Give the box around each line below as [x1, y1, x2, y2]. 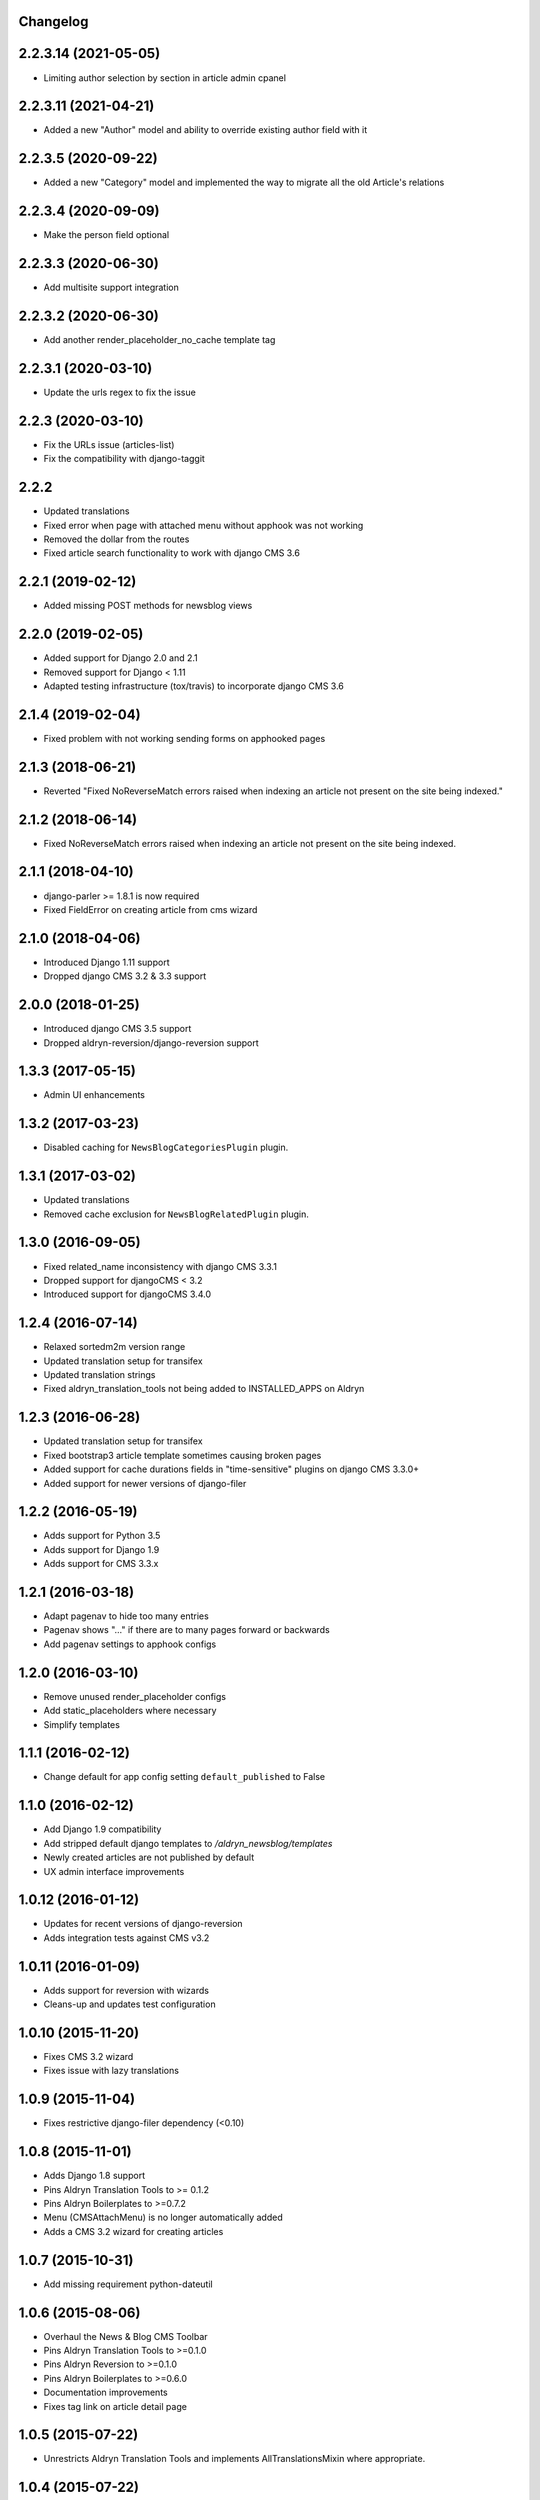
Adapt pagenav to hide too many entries [43, 1610, 209, 1622]
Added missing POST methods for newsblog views [43, 600, 253, 612]
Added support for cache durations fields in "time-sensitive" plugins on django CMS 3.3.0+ [43, 1463, 420, 1475]
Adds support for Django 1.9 [43, 1543, 160, 1555]
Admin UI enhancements [43, 1089, 145, 1101]
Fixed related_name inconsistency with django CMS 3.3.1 [43, 1260, 277, 1272]
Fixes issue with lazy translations [43, 2065, 180, 2077]
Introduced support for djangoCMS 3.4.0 [43, 1288, 212, 1300]
